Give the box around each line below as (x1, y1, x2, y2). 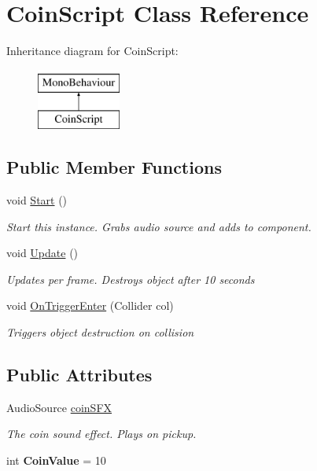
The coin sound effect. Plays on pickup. (6, 425, 197, 442)
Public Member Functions (6, 155, 222, 179)
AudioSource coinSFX (6, 399, 112, 415)
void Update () (6, 245, 79, 261)
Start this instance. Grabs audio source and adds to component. (6, 218, 311, 234)
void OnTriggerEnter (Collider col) (6, 297, 174, 314)
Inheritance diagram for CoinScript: (6, 42, 179, 59)
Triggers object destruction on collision (6, 324, 194, 340)
